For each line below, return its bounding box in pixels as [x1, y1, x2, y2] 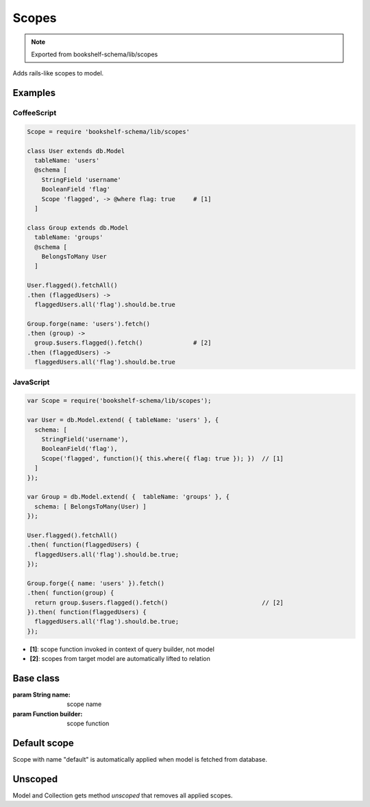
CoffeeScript [12, 108, 57, 118]
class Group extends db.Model [27, 224, 129, 231]
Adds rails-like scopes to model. [12, 69, 104, 78]
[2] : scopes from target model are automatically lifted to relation [29, 655, 210, 663]
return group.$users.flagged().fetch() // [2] [34, 598, 284, 607]
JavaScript [12, 377, 50, 387]
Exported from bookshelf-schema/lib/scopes [31, 50, 158, 58]
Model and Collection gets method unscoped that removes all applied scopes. [12, 791, 233, 799]
